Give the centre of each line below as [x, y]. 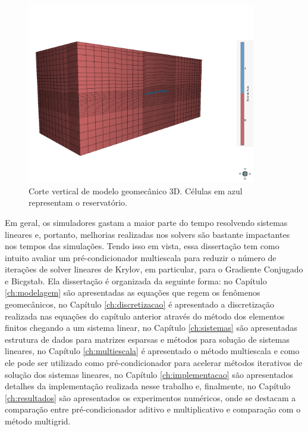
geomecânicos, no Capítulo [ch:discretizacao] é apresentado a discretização [140, 304]
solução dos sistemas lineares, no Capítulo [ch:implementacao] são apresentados [149, 374]
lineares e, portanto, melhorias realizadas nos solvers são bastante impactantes [147, 234]
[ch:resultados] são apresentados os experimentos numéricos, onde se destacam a [150, 397]
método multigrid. [38, 421]
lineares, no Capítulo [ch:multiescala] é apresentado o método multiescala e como [152, 351]
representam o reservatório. [78, 202]
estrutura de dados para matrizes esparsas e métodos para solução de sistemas [147, 339]
